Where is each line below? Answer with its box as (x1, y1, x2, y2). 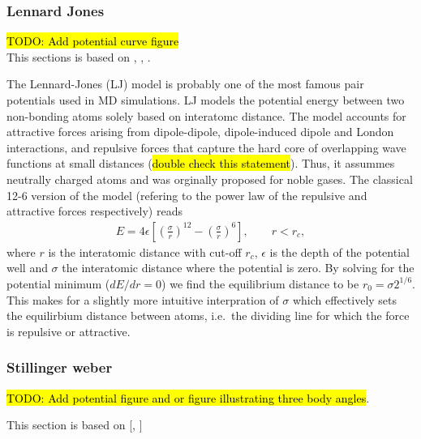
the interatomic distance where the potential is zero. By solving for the (62, 259, 415, 276)
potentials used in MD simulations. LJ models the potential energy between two (6, 92, 405, 108)
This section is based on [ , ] (6, 416, 143, 433)
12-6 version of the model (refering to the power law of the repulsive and (6, 186, 367, 203)
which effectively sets (292, 291, 397, 308)
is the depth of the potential (269, 243, 410, 260)
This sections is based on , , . (6, 48, 151, 65)
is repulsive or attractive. (6, 322, 131, 339)
